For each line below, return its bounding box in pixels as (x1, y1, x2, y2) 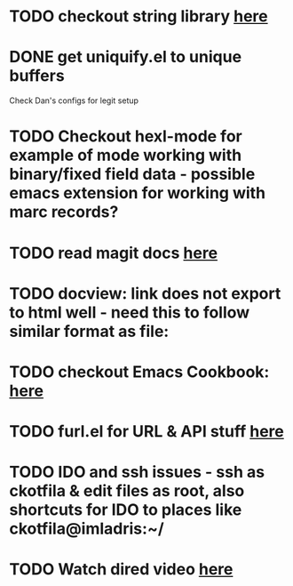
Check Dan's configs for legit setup (9, 95, 139, 106)
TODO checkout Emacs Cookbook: (9, 362, 270, 381)
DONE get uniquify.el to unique (9, 47, 242, 68)
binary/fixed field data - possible (9, 165, 256, 184)
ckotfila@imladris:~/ (9, 518, 164, 539)
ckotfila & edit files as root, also (9, 481, 245, 502)
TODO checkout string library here (9, 6, 268, 27)
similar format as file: (9, 321, 170, 341)
